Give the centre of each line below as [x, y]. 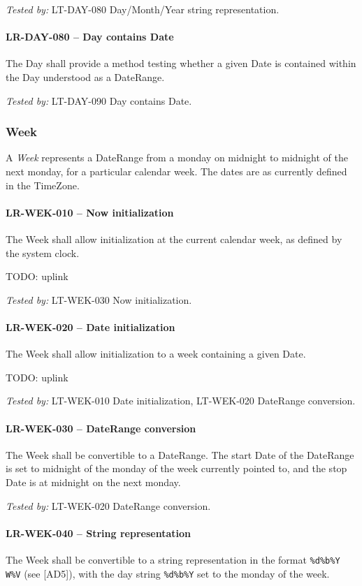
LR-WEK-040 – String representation [98, 533]
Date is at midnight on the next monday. [93, 482]
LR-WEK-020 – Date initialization [90, 327]
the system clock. [43, 252]
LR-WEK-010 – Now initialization [90, 212]
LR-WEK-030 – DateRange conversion [101, 428]
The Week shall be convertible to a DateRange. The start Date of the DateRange [180, 454]
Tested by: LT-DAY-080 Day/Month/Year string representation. [143, 9]
